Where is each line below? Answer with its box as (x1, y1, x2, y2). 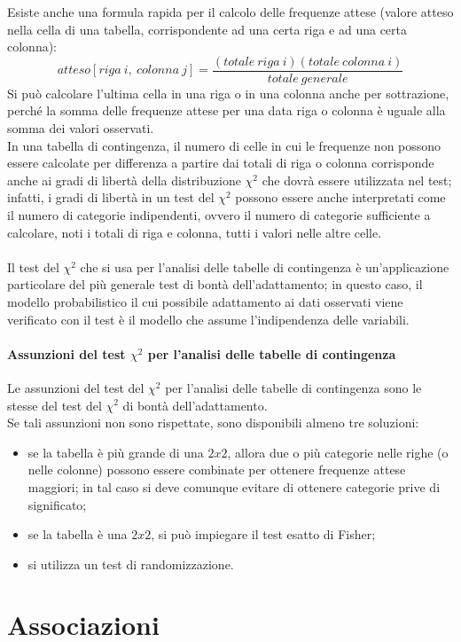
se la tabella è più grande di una (27, 442, 204, 461)
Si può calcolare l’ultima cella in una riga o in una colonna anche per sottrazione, (7, 83, 449, 102)
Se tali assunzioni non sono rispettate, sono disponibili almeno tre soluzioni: (7, 413, 419, 432)
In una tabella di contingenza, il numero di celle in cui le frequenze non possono (7, 136, 441, 154)
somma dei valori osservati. (7, 119, 154, 137)
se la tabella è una (27, 525, 128, 544)
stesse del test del (7, 395, 102, 414)
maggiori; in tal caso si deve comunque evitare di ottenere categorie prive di (27, 477, 441, 496)
